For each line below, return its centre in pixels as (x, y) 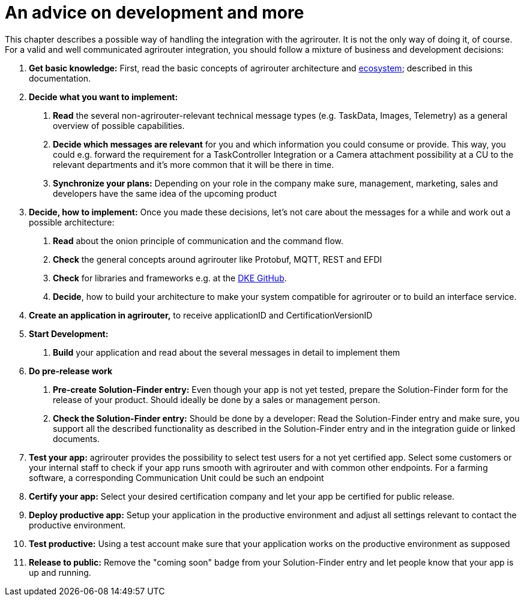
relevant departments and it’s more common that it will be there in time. (194, 164)
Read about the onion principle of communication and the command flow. (198, 241)
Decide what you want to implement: (104, 97)
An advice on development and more (155, 13)
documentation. (60, 78)
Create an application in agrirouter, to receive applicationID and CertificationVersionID (201, 315)
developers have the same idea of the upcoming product (165, 193)
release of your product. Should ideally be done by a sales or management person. (217, 399)
